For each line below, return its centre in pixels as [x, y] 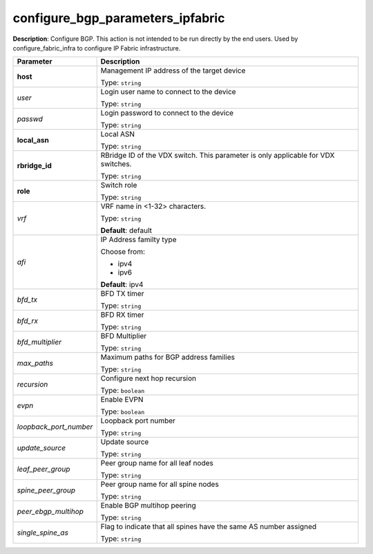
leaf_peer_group [44, 469]
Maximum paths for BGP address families [168, 358]
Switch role [119, 185]
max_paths [35, 363]
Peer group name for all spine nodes [160, 484]
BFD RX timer [122, 315]
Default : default [126, 230]
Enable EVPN [122, 400]
